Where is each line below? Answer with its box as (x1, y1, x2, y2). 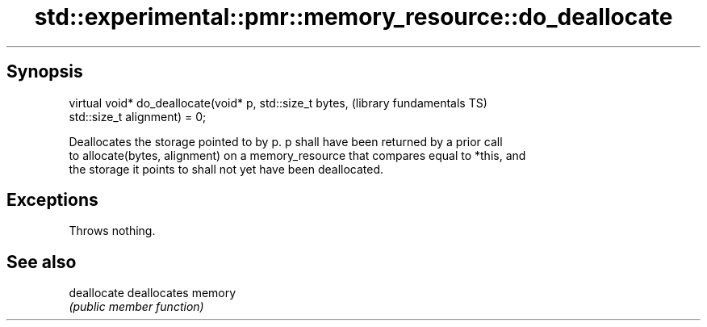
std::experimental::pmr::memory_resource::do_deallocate (34, 3, 673, 31)
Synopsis (6, 61, 83, 82)
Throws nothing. (69, 224, 156, 238)
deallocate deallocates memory (69, 286, 236, 300)
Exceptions (6, 190, 98, 211)
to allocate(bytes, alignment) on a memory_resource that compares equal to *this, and (69, 148, 526, 162)
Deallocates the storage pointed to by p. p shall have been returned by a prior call (69, 134, 503, 149)
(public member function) (69, 300, 204, 314)
